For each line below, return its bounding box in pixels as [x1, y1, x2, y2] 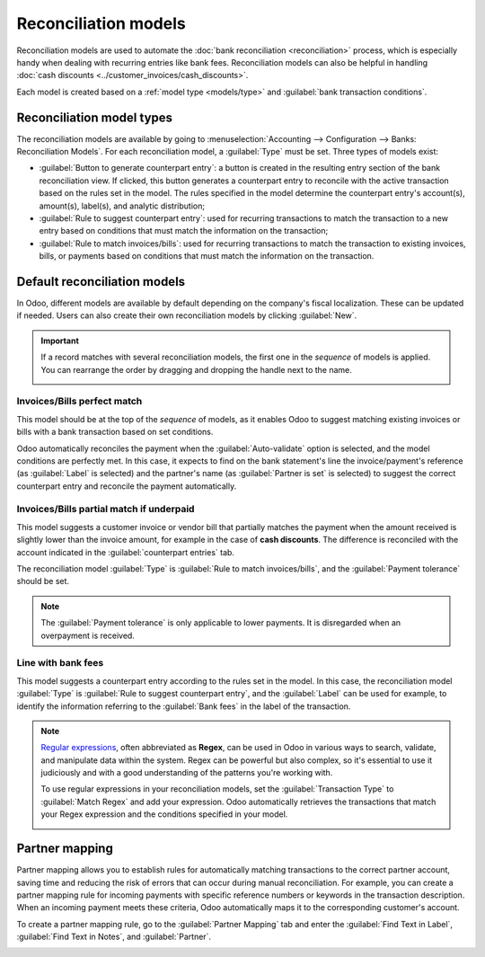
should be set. [16, 576, 70, 587]
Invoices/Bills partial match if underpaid [16, 503, 195, 516]
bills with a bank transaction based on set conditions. [16, 427, 214, 438]
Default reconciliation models [16, 274, 186, 289]
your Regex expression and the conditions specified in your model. [40, 809, 288, 820]
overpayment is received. [40, 630, 135, 641]
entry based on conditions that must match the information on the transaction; [39, 226, 329, 236]
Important [40, 335, 80, 346]
